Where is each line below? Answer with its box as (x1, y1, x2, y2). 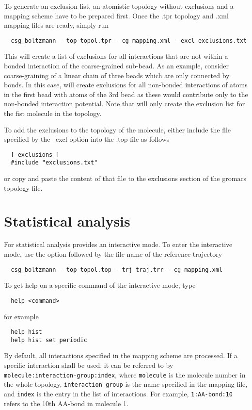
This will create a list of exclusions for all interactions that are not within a (4, 51, 228, 61)
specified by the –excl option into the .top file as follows (4, 134, 170, 144)
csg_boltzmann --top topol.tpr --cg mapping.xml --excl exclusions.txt (11, 37, 247, 44)
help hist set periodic (11, 336, 87, 344)
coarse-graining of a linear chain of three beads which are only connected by (4, 70, 230, 80)
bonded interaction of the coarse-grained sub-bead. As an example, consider (4, 61, 229, 71)
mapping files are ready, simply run (4, 20, 109, 30)
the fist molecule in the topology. (4, 108, 102, 118)
